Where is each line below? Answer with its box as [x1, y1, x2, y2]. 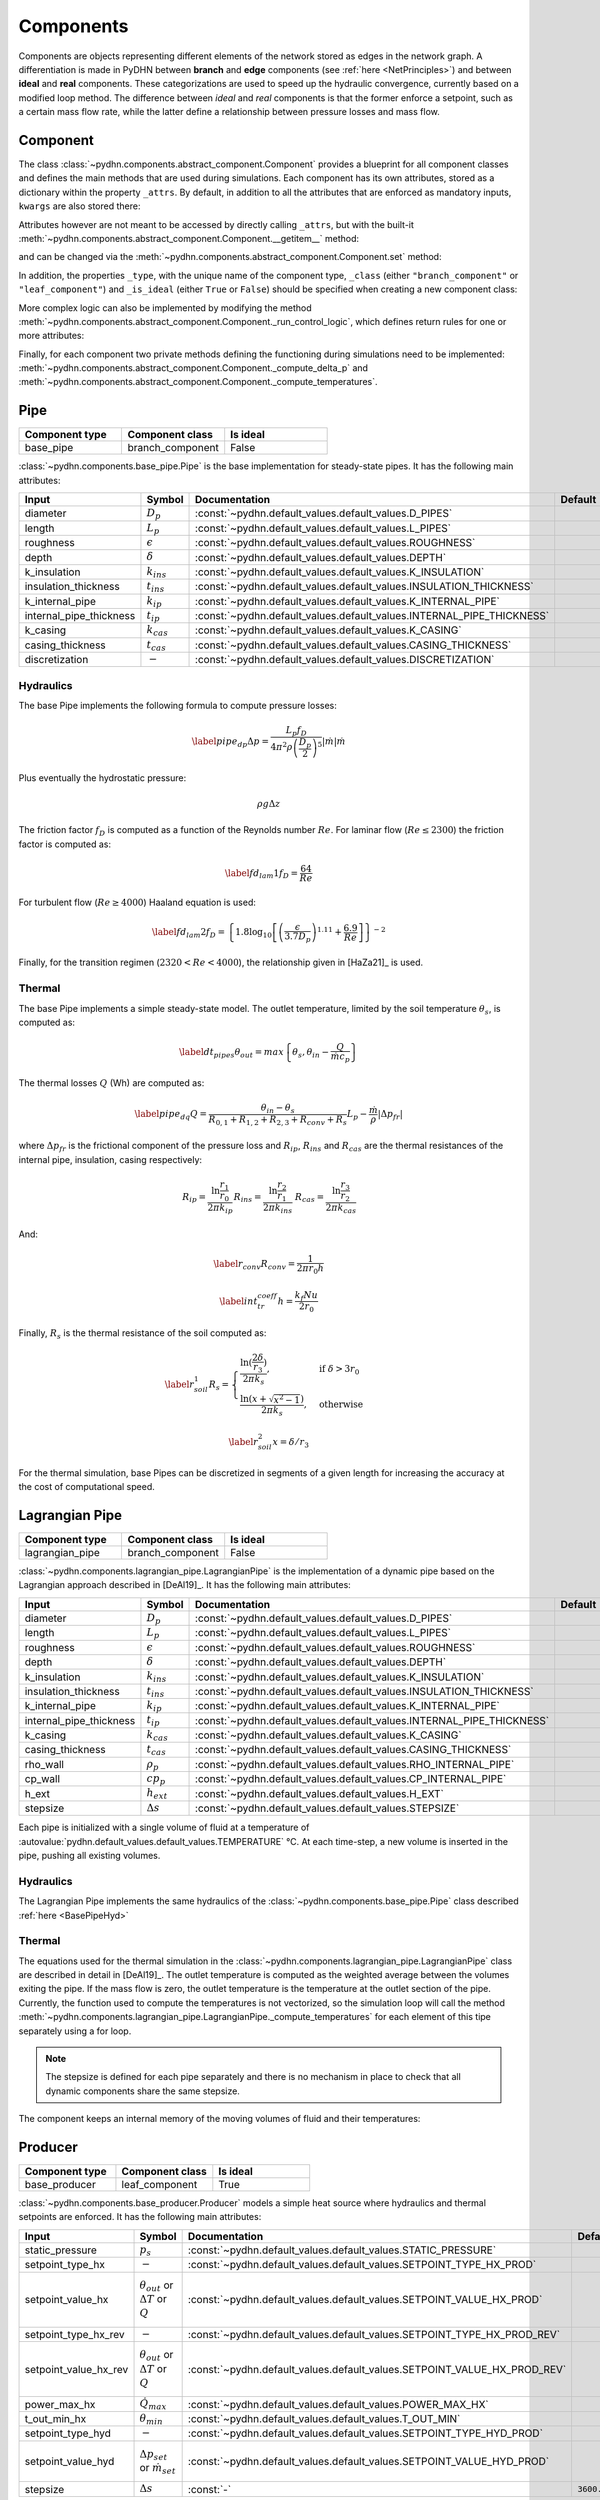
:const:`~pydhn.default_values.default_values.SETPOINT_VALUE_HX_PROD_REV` [187, 2362, 567, 2376]
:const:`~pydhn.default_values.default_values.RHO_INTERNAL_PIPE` [195, 1757, 515, 1771]
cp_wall [24, 1772, 60, 1786]
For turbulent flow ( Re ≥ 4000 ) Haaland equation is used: [18, 896, 257, 908]
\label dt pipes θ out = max [178, 1046, 285, 1060]
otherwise [318, 1399, 364, 1410]
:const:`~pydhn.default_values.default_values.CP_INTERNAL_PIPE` [195, 1772, 507, 1786]
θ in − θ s [260, 1101, 295, 1115]
